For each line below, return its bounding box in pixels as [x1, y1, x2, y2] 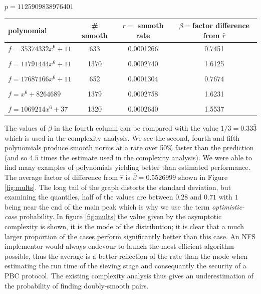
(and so [5, 152, 28, 162]
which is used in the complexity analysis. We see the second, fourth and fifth [5, 132, 240, 143]
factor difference [192, 20, 249, 31]
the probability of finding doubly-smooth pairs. [5, 280, 149, 290]
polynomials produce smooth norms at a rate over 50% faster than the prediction [5, 142, 254, 153]
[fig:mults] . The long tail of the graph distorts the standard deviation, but [5, 181, 231, 192]
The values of [5, 123, 46, 133]
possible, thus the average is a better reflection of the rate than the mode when [5, 250, 247, 261]
